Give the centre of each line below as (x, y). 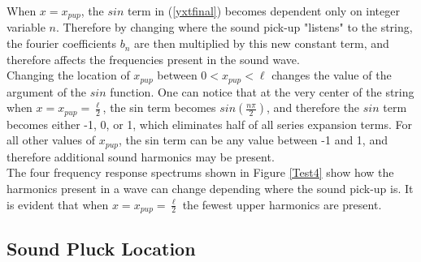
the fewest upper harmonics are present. (282, 204)
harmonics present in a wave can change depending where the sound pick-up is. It (210, 188)
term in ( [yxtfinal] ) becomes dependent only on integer (263, 11)
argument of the (47, 91)
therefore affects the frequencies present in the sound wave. (153, 59)
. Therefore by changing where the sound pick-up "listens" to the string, (234, 27)
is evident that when (58, 204)
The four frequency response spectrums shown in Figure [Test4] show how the (200, 172)
